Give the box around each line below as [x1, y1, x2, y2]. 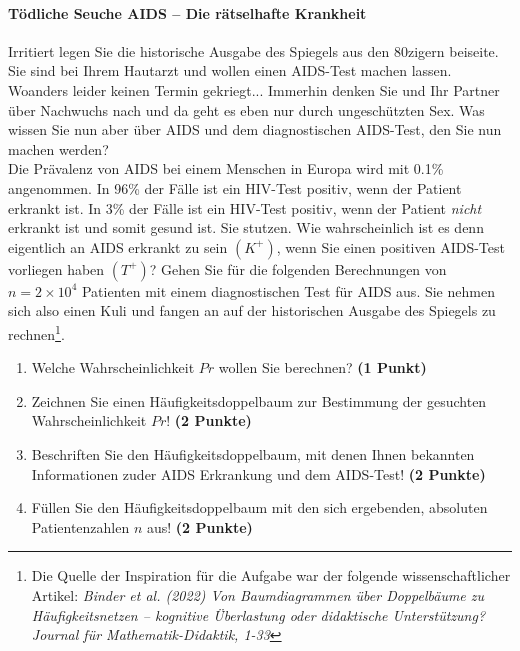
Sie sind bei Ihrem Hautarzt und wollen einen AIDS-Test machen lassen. [8, 60, 452, 81]
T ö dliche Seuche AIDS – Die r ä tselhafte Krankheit [8, 2, 367, 23]
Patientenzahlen [31, 516, 130, 537]
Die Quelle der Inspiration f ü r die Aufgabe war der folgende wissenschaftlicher [31, 565, 511, 586]
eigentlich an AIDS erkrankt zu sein [8, 236, 228, 257]
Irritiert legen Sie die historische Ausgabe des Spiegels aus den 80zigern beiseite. [8, 40, 499, 61]
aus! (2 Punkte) [146, 516, 253, 537]
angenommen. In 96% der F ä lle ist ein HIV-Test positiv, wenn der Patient [8, 177, 462, 198]
